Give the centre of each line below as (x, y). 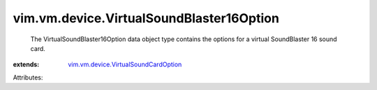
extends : (26, 65)
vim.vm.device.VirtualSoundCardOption (125, 65)
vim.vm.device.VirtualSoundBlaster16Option (146, 18)
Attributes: (28, 77)
